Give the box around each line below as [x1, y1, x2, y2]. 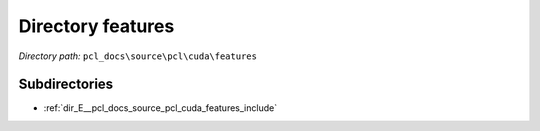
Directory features [18, 15, 175, 37]
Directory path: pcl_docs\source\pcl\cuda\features [18, 50, 257, 62]
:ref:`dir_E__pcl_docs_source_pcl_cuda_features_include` [43, 102, 278, 114]
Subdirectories [18, 76, 114, 93]
